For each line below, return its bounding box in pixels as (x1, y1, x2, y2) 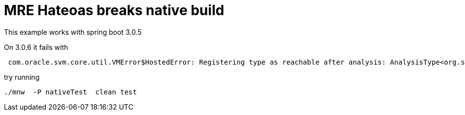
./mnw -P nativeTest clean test (4, 88, 137, 96)
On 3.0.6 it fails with (4, 43, 68, 51)
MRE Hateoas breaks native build (4, 2, 225, 19)
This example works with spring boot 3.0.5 (4, 27, 142, 36)
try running (4, 72, 40, 81)
